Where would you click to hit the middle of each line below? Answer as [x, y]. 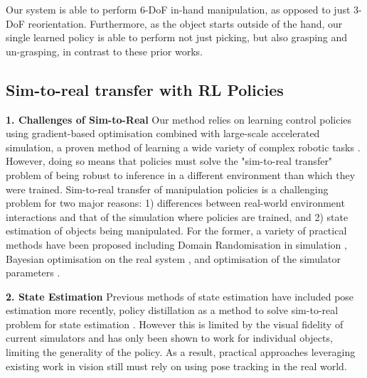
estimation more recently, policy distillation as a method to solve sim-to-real [172, 310]
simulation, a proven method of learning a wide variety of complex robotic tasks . [183, 147]
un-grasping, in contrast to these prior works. [105, 51]
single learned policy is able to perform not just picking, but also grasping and [177, 37]
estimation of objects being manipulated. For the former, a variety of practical [176, 231]
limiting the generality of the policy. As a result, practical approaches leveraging [181, 352]
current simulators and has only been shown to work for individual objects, [169, 338]
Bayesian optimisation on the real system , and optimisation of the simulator [173, 258]
